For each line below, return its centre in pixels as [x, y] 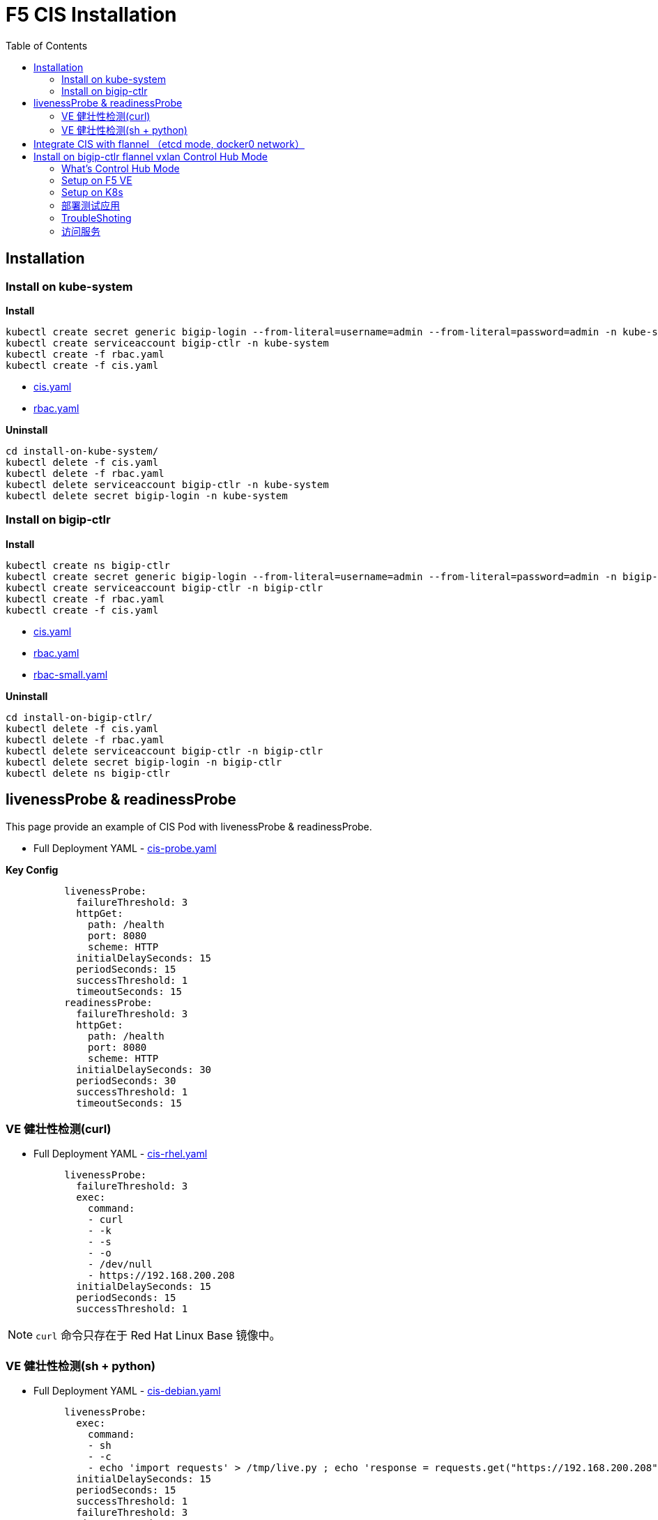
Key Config [32, 869]
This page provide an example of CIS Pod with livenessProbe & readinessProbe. [189, 826]
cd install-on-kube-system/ [82, 451]
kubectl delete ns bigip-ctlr [88, 773]
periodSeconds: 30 [126, 1080]
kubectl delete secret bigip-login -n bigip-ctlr [144, 762]
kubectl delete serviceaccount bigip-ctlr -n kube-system [167, 484]
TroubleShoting [97, 218]
